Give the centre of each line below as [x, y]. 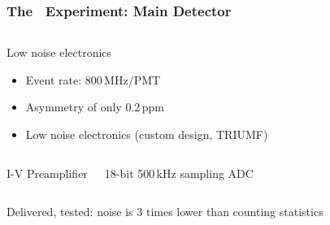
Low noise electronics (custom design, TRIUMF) [147, 134]
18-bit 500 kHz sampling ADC [179, 173]
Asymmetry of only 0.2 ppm [95, 107]
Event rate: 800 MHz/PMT [93, 79]
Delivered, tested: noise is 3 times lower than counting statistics [165, 212]
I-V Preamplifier [47, 173]
